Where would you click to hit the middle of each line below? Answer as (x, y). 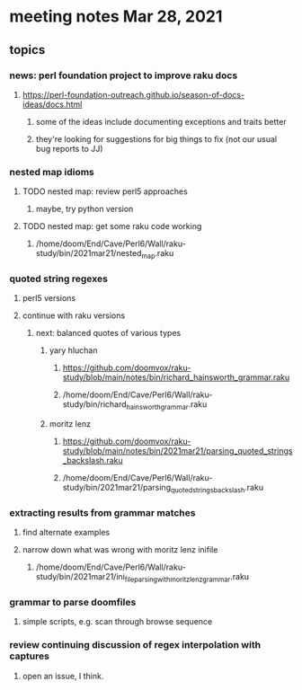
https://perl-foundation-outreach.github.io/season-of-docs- (133, 94)
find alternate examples (66, 533)
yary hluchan (73, 350)
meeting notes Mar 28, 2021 (116, 17)
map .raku (158, 254)
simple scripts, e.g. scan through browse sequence (117, 622)
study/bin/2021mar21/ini (80, 577)
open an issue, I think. (63, 676)
